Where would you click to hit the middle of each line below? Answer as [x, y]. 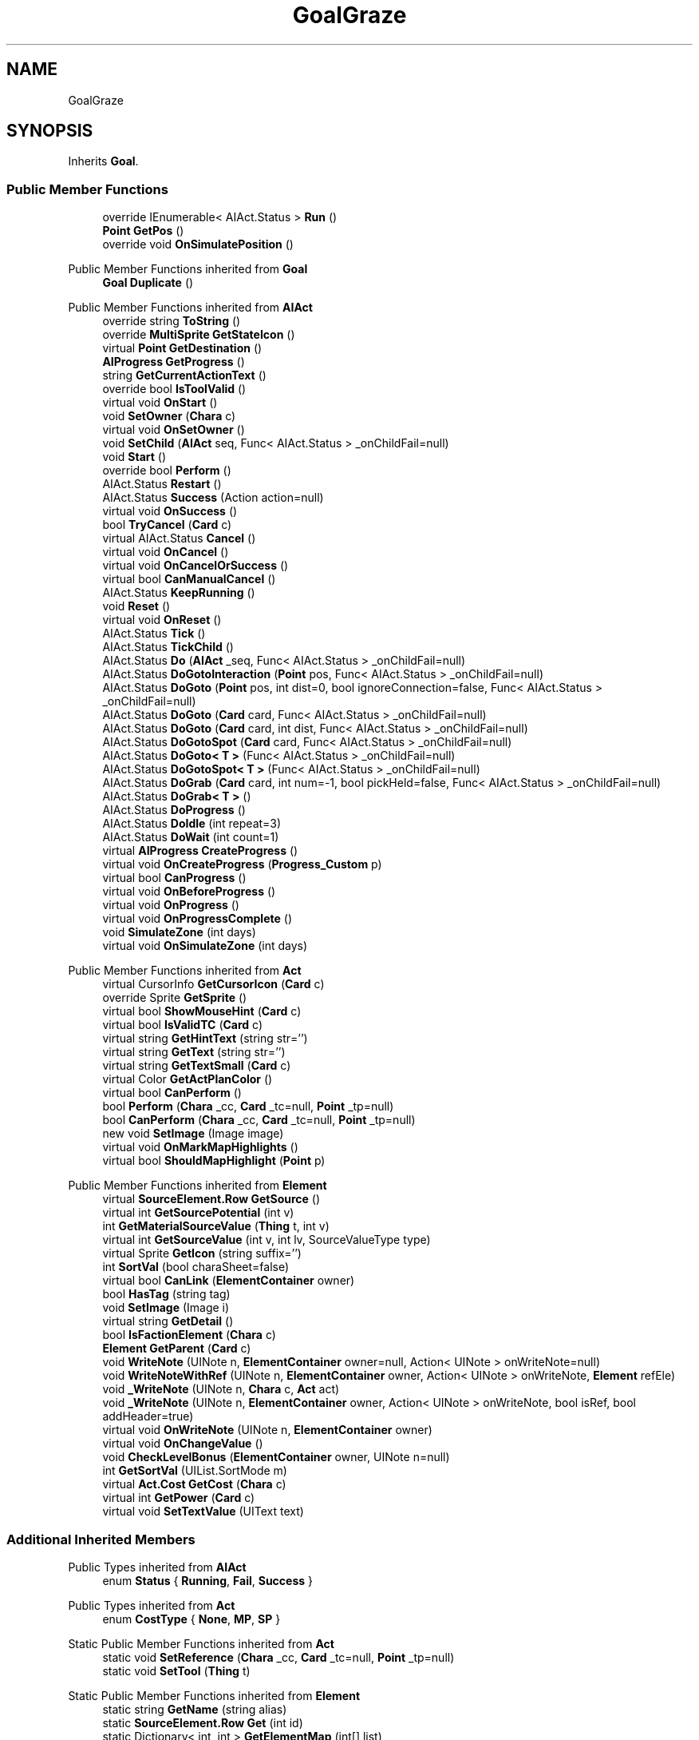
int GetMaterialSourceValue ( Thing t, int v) [216, 1226]
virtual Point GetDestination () [182, 348]
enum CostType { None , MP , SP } [192, 1619]
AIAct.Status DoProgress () [174, 810]
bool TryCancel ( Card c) [167, 525]
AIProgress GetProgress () [174, 362]
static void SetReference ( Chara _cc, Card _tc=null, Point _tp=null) [278, 1657]
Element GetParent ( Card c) [177, 1349]
